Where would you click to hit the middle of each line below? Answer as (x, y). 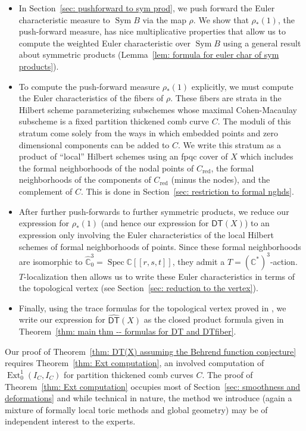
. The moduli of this (254, 121)
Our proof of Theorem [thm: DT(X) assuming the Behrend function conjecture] (151, 351)
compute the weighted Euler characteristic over (104, 43)
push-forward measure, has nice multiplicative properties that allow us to (152, 31)
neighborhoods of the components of (85, 179)
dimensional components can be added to (94, 144)
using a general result (262, 43)
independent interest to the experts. (70, 421)
